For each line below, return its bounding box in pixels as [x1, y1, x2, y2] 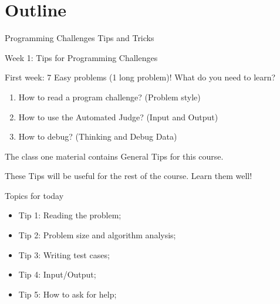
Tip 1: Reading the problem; [18, 209, 122, 221]
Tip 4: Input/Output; [18, 268, 96, 281]
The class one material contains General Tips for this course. [5, 150, 224, 162]
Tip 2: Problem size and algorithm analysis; [18, 229, 176, 241]
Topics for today [5, 189, 64, 201]
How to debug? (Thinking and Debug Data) [18, 130, 177, 143]
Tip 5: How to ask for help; [18, 288, 117, 300]
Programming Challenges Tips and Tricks [5, 32, 154, 44]
